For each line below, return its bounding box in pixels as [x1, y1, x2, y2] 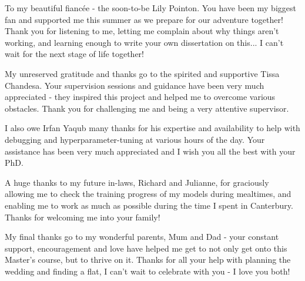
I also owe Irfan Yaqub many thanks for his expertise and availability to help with [5, 122, 300, 134]
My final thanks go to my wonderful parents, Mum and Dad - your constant [5, 230, 279, 243]
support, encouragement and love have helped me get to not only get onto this [5, 242, 287, 254]
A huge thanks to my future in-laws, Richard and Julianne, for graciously [5, 176, 269, 188]
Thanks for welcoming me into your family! [5, 210, 160, 223]
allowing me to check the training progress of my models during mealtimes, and [5, 188, 291, 200]
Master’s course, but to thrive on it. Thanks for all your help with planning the [5, 253, 291, 266]
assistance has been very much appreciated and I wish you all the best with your [5, 145, 296, 157]
